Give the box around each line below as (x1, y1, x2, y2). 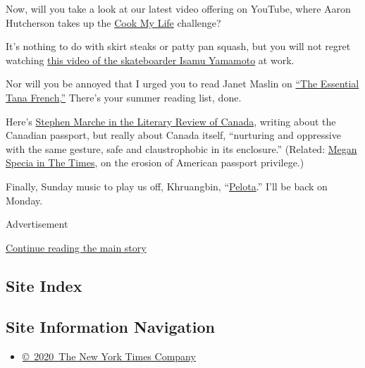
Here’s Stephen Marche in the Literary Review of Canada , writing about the (6, 114, 336, 128)
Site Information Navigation (6, 316, 215, 338)
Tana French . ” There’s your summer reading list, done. (6, 90, 242, 104)
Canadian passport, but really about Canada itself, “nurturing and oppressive (6, 128, 341, 142)
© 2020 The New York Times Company (22, 349, 196, 364)
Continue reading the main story (6, 240, 147, 254)
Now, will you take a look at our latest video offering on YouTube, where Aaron (6, 1, 351, 16)
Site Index (6, 274, 82, 296)
